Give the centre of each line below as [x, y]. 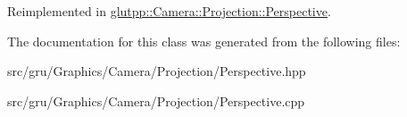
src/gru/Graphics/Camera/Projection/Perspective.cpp [156, 100]
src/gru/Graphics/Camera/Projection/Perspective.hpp [157, 71]
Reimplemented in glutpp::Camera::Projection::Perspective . [169, 11]
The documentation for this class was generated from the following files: [204, 41]
